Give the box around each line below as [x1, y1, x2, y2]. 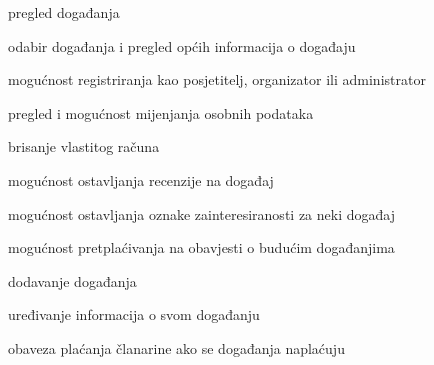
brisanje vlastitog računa [8, 136, 160, 157]
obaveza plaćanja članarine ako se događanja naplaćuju [8, 337, 345, 358]
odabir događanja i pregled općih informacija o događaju [8, 35, 356, 56]
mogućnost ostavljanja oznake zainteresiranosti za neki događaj [8, 203, 395, 224]
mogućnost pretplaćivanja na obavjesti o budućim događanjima [8, 237, 395, 258]
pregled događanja [8, 2, 120, 22]
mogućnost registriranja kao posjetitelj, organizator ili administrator [8, 69, 426, 90]
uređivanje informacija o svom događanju [8, 304, 260, 325]
